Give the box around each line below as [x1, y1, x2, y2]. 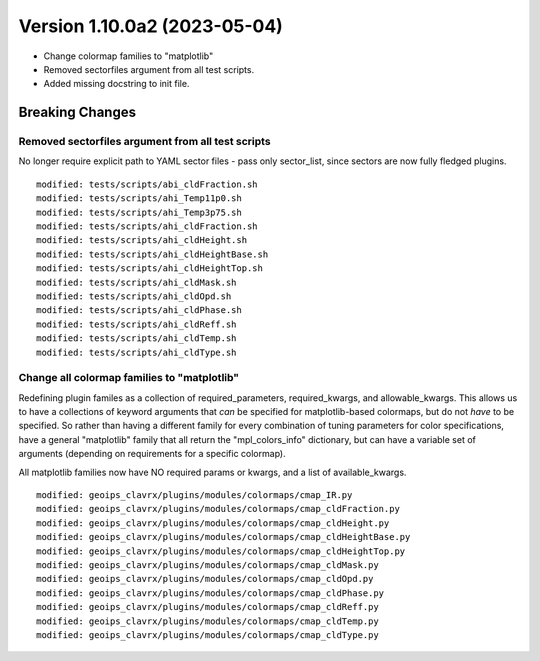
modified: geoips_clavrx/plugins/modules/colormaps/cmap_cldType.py [36, 629, 379, 640]
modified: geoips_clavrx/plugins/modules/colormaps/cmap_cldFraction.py [36, 503, 400, 515]
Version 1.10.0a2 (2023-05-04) [18, 15, 284, 37]
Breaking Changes [18, 104, 137, 121]
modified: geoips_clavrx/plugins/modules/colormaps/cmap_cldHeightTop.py [36, 545, 406, 557]
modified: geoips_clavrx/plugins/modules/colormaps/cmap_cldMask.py [36, 560, 379, 570]
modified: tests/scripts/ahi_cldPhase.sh [36, 305, 242, 316]
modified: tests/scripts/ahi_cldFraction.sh [36, 221, 259, 232]
